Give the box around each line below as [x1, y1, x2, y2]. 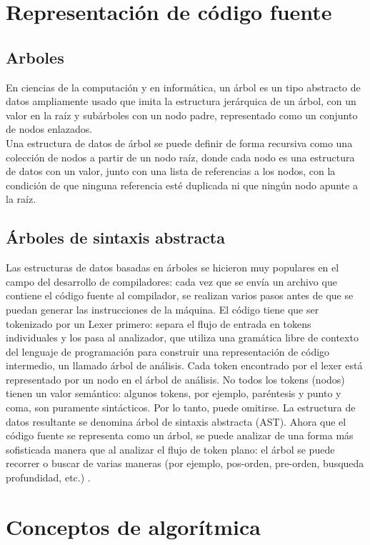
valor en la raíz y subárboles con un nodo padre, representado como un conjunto [6, 107, 358, 122]
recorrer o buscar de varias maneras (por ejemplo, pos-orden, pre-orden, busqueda [6, 456, 364, 471]
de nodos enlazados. [6, 121, 93, 136]
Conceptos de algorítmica [6, 511, 261, 541]
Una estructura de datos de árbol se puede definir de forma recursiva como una [6, 135, 353, 150]
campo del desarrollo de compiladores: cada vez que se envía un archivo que [6, 274, 337, 289]
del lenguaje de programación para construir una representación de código [6, 344, 330, 359]
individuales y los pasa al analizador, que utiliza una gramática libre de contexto [6, 330, 359, 345]
